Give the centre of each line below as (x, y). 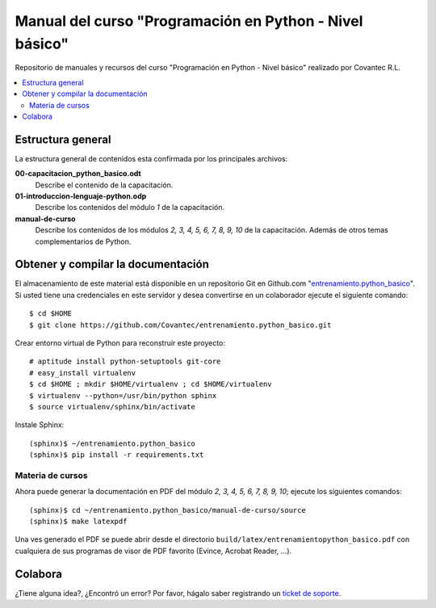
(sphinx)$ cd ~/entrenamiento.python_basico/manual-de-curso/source (168, 510)
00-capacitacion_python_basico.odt (78, 174)
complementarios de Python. (83, 241)
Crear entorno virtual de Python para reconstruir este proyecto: (120, 343)
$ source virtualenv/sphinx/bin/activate (112, 407)
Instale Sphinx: (40, 425)
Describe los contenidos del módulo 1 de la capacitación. (130, 208)
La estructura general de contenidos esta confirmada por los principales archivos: (151, 158)
